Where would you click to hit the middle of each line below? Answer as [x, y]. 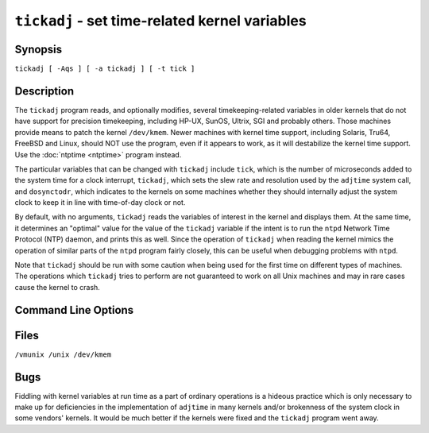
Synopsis [39, 49]
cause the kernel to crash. [58, 287]
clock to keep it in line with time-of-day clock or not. [100, 203]
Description [44, 91]
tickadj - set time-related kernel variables [160, 21]
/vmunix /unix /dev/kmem [63, 354]
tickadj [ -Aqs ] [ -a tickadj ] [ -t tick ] [105, 69]
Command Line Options [74, 310]
